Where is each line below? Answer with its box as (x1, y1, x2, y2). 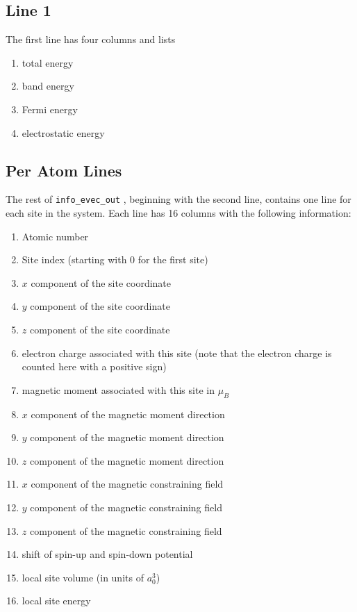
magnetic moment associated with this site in (22, 382, 215, 397)
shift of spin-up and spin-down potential (22, 547, 193, 561)
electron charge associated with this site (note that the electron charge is (22, 345, 332, 360)
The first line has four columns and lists (6, 32, 176, 47)
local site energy (22, 593, 91, 608)
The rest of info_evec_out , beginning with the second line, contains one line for (6, 192, 351, 206)
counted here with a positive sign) (22, 359, 167, 374)
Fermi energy (22, 101, 78, 116)
